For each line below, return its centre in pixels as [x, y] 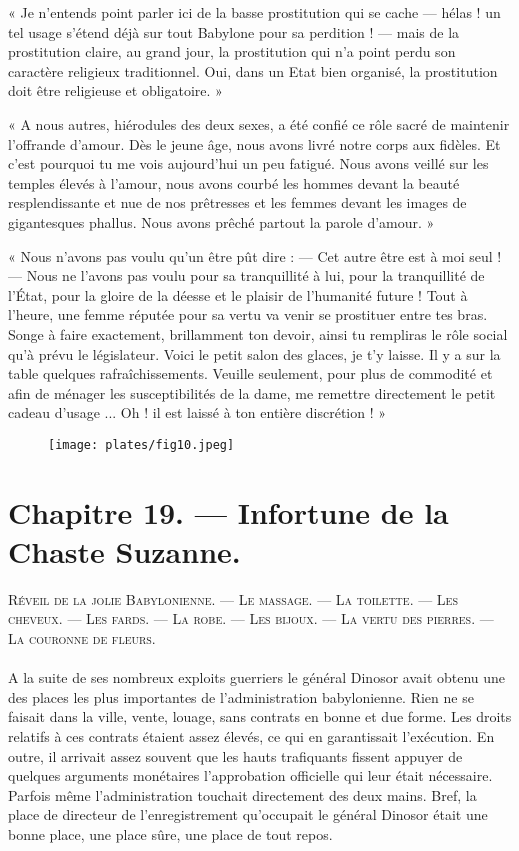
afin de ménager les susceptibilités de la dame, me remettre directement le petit [252, 392]
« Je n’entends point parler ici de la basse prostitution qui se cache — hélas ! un [254, 12]
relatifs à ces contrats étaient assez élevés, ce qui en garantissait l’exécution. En [251, 736]
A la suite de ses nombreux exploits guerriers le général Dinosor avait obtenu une [257, 677]
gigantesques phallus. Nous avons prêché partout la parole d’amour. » [221, 221]
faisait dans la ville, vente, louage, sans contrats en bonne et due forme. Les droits [260, 716]
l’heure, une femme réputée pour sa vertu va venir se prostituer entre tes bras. [248, 314]
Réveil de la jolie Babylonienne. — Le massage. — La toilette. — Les [233, 598]
